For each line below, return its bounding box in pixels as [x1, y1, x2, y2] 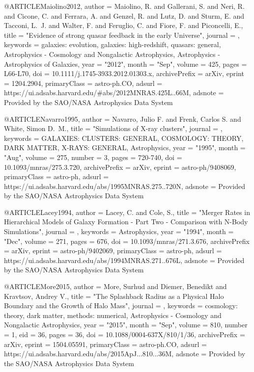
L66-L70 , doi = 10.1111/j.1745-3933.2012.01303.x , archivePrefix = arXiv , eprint [4, 68, 244, 79]
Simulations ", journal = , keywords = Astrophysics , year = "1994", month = [4, 226, 234, 237]
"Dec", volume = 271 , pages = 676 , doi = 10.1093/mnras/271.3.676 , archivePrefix [4, 236, 250, 246]
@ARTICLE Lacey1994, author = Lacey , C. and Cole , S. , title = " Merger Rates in [4, 207, 250, 217]
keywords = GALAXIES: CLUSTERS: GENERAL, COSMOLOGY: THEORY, [4, 133, 244, 143]
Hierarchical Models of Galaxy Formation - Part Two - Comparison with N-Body [4, 216, 248, 227]
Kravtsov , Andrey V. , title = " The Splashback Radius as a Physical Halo [4, 291, 224, 301]
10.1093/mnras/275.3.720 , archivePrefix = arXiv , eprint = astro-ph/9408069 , [4, 161, 236, 172]
